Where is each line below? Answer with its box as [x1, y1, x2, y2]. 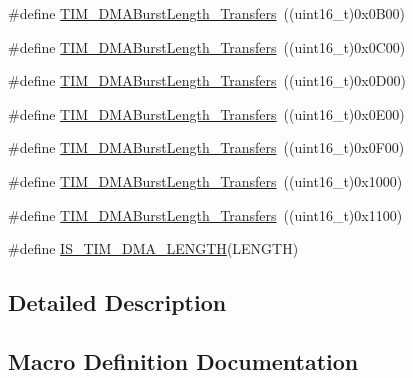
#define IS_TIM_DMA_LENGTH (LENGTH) [8, 238, 299, 259]
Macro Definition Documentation [8, 345, 359, 376]
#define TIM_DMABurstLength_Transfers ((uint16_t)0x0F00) [8, 137, 405, 158]
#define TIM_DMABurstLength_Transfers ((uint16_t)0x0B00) [8, 3, 406, 23]
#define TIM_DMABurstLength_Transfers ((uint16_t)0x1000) [8, 170, 403, 191]
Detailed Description [8, 287, 227, 318]
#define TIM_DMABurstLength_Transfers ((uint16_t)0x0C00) [8, 36, 406, 57]
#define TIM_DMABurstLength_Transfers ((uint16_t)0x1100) [8, 204, 403, 225]
